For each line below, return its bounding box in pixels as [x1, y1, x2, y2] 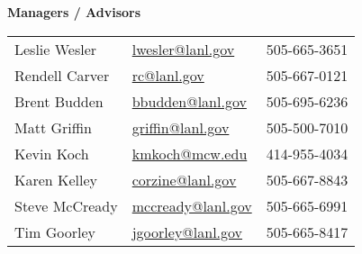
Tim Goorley [14, 221, 95, 242]
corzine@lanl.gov [131, 168, 237, 190]
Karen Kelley [14, 168, 98, 190]
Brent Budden [14, 90, 104, 112]
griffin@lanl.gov [131, 116, 230, 138]
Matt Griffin [14, 116, 92, 138]
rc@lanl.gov [131, 64, 204, 86]
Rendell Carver [14, 64, 110, 86]
